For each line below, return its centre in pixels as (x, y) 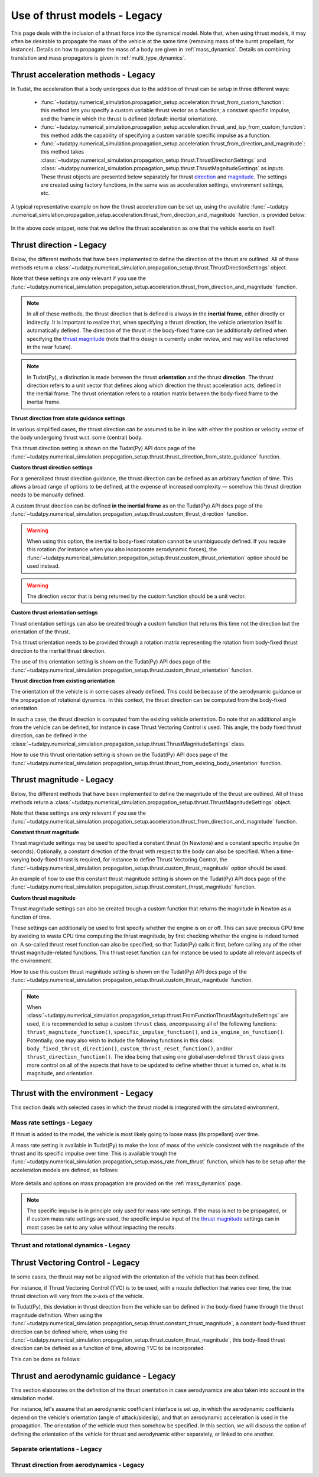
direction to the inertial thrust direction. (58, 650)
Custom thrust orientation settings (54, 613)
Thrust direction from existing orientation (63, 681)
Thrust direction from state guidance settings (68, 418)
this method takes (62, 152)
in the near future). (50, 347)
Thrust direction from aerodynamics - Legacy (78, 1465)
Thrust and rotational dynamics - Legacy (71, 1245)
